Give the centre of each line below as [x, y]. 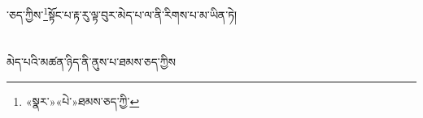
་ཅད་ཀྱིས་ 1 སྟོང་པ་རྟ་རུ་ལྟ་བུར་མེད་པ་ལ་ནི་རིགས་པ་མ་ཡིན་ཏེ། [122, 13]
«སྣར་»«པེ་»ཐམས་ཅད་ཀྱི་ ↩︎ [83, 101]
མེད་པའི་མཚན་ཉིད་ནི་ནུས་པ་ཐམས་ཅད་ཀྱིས [92, 62]
